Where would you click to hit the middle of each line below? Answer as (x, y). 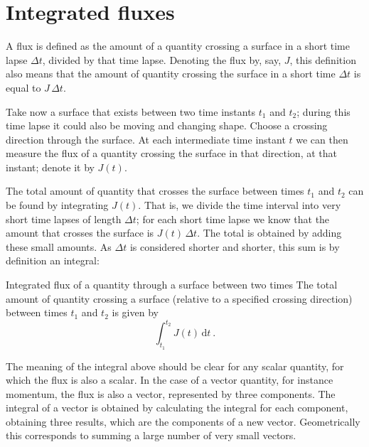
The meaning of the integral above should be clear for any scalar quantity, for (175, 366)
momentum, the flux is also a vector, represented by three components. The (171, 393)
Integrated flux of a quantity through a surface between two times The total (172, 285)
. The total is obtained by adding (269, 233)
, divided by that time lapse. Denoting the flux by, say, (162, 59)
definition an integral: (53, 260)
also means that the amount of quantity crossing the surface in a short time (171, 74)
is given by (135, 312)
